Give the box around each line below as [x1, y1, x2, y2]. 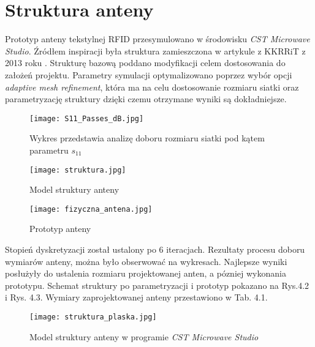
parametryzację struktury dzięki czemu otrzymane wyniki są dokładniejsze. [5, 92, 287, 105]
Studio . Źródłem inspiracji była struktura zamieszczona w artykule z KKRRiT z [5, 44, 306, 57]
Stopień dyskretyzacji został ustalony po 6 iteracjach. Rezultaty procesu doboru [5, 243, 305, 256]
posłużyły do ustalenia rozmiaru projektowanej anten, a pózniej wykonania [5, 267, 286, 280]
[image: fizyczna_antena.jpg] [29, 204, 153, 214]
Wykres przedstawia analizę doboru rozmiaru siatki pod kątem [29, 132, 265, 144]
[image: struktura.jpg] [29, 165, 126, 174]
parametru [29, 143, 69, 156]
